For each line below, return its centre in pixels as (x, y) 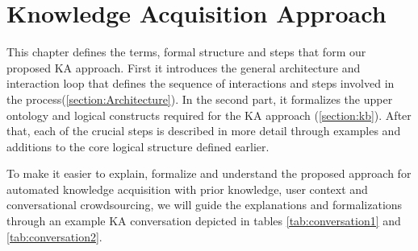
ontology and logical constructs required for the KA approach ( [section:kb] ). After (209, 115)
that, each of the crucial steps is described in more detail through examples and (204, 131)
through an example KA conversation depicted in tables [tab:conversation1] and (204, 221)
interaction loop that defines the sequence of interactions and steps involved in (201, 83)
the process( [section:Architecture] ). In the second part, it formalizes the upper (200, 99)
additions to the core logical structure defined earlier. (138, 146)
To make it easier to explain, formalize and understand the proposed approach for (209, 173)
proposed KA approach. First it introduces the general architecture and (184, 67)
